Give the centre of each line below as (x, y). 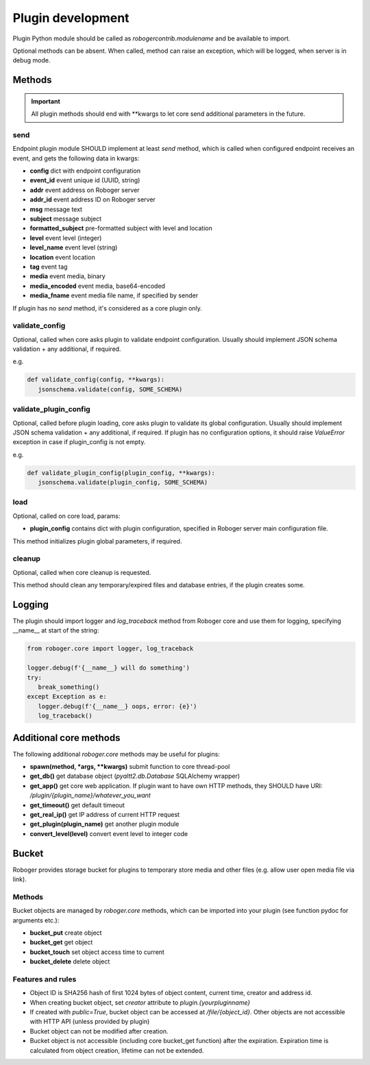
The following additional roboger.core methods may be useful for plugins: (116, 754)
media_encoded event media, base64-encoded (98, 286)
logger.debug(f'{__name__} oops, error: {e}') (118, 706)
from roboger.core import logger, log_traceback (110, 649)
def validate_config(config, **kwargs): (96, 380)
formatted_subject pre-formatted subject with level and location (121, 228)
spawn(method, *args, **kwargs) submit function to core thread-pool (130, 767)
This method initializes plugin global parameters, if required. (97, 541)
